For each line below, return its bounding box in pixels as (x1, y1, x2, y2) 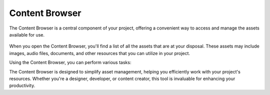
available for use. (9, 31, 45, 37)
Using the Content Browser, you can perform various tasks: (9, 59, 131, 65)
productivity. (9, 82, 35, 88)
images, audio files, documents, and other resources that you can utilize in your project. (9, 50, 190, 56)
